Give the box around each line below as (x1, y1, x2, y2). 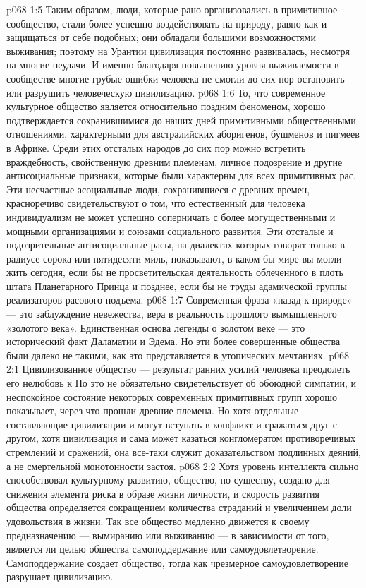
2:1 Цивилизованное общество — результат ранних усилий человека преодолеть (6, 361, 350, 376)
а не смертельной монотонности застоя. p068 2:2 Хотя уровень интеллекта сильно (6, 458, 359, 473)
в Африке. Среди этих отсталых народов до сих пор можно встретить (6, 140, 306, 155)
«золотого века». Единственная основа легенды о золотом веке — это (6, 320, 305, 335)
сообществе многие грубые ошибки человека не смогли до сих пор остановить (6, 71, 345, 85)
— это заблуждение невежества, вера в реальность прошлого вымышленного (6, 306, 337, 321)
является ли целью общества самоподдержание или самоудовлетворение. (6, 541, 319, 556)
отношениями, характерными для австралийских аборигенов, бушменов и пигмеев (6, 126, 360, 141)
